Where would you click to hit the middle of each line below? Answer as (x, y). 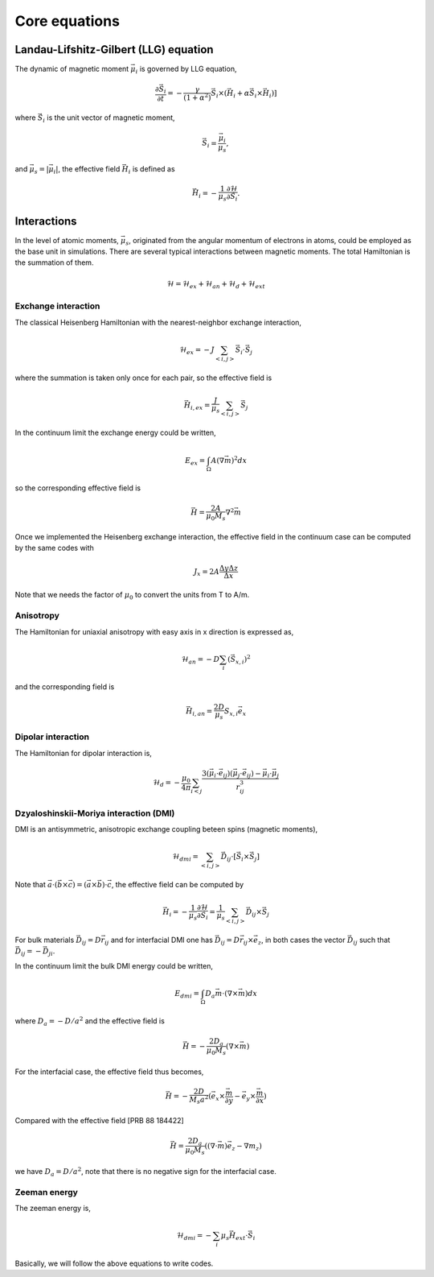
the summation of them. (54, 262)
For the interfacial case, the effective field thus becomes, (109, 1072)
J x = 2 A (207, 572)
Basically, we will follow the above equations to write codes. (114, 1263)
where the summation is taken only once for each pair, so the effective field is (143, 378)
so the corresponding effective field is (78, 488)
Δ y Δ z (229, 568)
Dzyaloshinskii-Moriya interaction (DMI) (95, 813)
